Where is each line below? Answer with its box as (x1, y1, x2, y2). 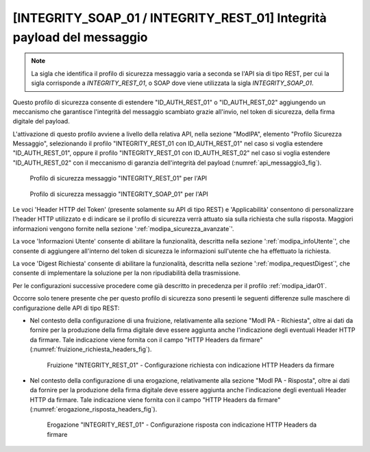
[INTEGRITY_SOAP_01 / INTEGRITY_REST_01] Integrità (12, 10, 327, 25)
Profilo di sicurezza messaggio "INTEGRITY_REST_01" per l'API (29, 174, 208, 182)
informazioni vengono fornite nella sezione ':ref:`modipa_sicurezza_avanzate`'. (12, 224, 234, 233)
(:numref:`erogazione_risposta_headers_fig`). (29, 405, 158, 414)
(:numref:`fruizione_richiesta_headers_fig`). (29, 345, 152, 353)
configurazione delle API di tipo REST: (12, 304, 120, 312)
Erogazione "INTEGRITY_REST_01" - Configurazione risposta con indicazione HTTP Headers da (47, 420, 317, 429)
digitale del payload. (12, 117, 70, 126)
